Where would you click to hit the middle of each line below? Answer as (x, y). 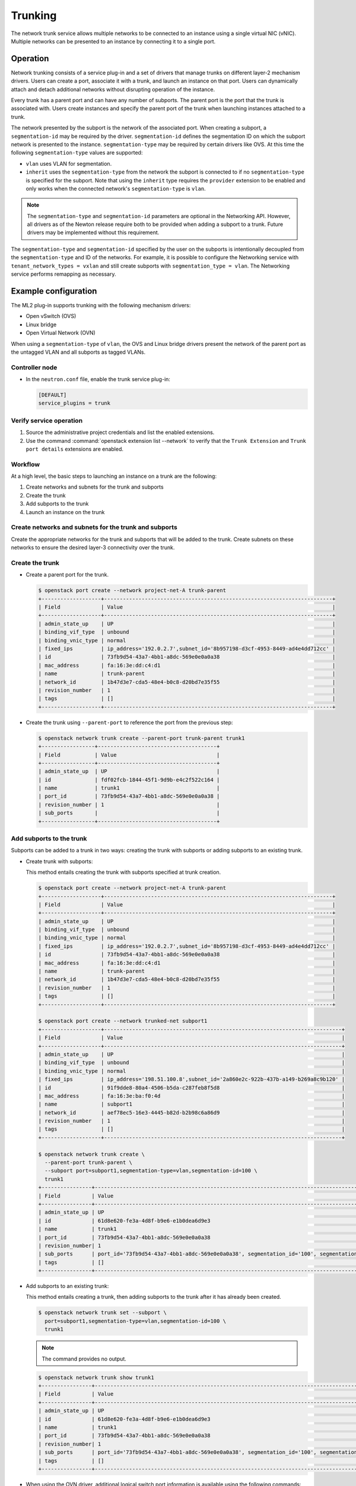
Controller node (34, 367)
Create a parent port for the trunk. (67, 575)
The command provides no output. (84, 1359)
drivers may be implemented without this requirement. (93, 232)
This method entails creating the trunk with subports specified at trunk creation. (123, 872)
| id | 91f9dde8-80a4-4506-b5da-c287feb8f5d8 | (192, 1087)
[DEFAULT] (53, 395)
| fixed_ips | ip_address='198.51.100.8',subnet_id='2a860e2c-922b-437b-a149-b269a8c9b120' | (192, 1079)
